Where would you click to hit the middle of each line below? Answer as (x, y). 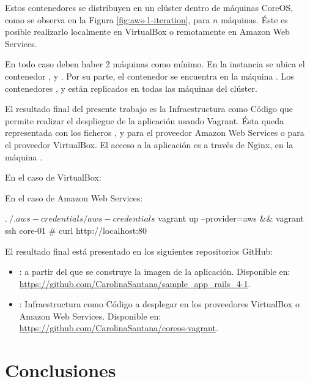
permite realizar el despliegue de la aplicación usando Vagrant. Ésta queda (144, 120)
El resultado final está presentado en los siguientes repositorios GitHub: (139, 251)
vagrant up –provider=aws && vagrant (231, 218)
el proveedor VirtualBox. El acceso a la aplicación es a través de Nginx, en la (149, 144)
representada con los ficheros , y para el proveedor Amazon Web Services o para (155, 133)
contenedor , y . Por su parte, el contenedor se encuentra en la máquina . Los (149, 76)
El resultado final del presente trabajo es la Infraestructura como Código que (149, 109)
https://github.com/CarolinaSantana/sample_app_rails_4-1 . (135, 283)
